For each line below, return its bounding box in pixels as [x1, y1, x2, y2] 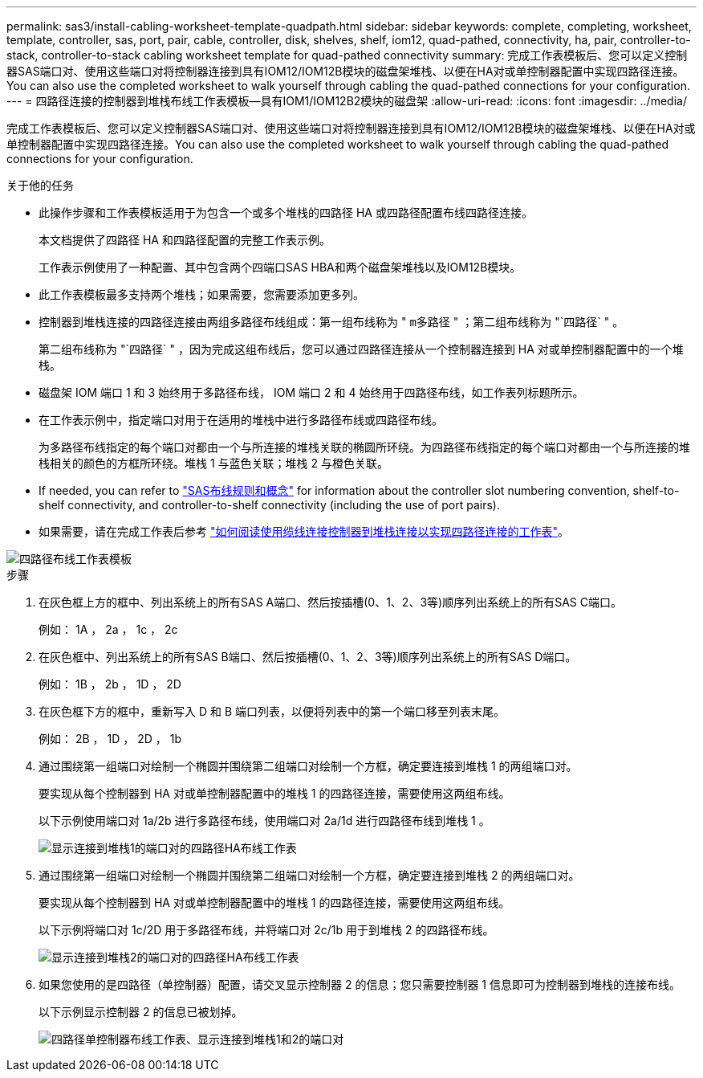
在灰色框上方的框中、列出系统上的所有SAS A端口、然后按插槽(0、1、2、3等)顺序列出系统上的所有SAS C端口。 [39, 595, 622, 609]
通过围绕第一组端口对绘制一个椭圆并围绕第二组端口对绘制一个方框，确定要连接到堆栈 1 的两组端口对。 [39, 759, 578, 773]
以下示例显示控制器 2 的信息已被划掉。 [39, 1005, 243, 1019]
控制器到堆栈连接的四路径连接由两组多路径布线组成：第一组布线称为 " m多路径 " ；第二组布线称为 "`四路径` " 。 [39, 315, 624, 329]
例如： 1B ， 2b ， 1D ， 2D [39, 677, 181, 691]
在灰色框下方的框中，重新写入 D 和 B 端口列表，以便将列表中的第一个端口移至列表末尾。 [39, 704, 506, 718]
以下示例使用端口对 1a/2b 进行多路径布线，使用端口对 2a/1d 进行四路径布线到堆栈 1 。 [39, 814, 490, 827]
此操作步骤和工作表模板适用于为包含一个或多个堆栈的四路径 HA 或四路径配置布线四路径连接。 [39, 206, 533, 219]
